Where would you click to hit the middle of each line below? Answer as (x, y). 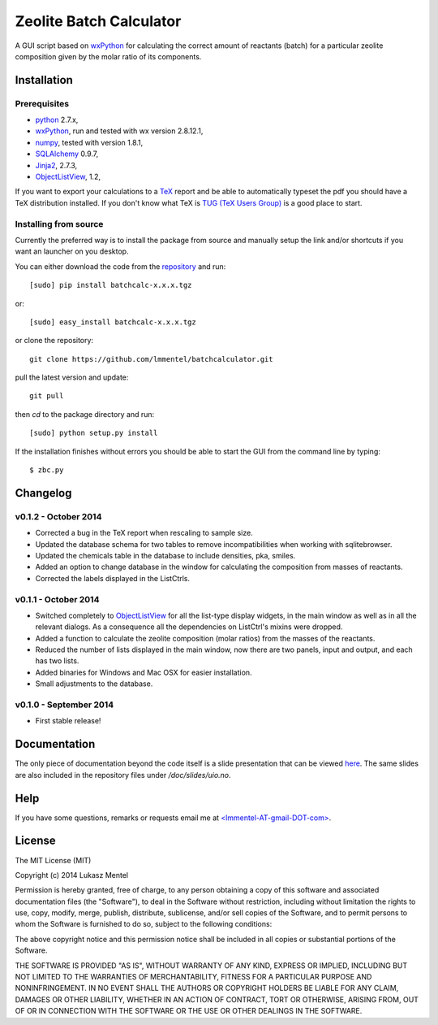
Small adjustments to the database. (94, 684)
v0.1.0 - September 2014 (64, 705)
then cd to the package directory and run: (85, 414)
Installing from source (59, 224)
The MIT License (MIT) (53, 860)
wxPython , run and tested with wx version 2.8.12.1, (119, 131)
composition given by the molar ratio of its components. (108, 56)
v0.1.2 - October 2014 (58, 516)
